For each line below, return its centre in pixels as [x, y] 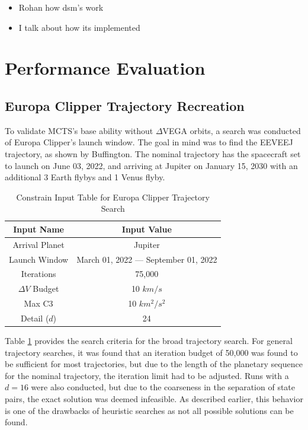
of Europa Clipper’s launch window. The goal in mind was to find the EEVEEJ [149, 142]
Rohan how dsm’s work [61, 7]
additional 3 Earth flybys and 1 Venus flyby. [85, 177]
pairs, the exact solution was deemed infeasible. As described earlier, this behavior [154, 399]
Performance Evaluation [105, 68]
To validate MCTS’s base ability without [79, 130]
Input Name [38, 229]
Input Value [147, 229]
